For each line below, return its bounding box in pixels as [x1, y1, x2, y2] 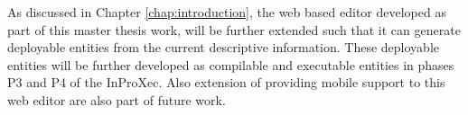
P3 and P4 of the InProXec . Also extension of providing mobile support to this [7, 73, 445, 92]
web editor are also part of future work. [7, 90, 226, 109]
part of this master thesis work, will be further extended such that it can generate [7, 20, 461, 39]
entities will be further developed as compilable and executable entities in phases [7, 55, 454, 74]
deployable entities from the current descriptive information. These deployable [7, 38, 439, 57]
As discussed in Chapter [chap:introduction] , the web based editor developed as [7, 3, 446, 21]
